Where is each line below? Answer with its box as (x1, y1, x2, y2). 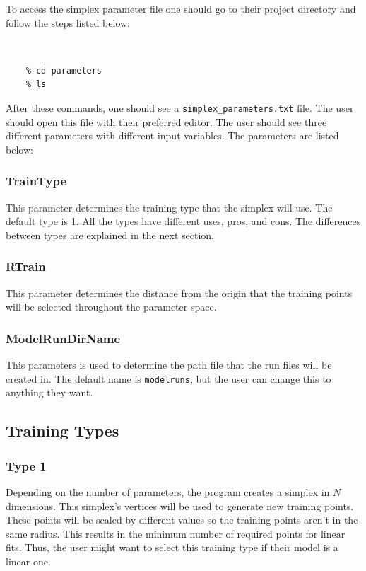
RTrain (6, 258, 46, 275)
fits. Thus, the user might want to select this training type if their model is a (6, 540, 338, 555)
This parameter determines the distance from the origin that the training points (6, 285, 353, 300)
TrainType (6, 172, 67, 190)
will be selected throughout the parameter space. (6, 299, 217, 314)
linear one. (6, 553, 51, 568)
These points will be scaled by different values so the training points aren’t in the (6, 512, 358, 527)
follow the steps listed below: (6, 15, 130, 30)
